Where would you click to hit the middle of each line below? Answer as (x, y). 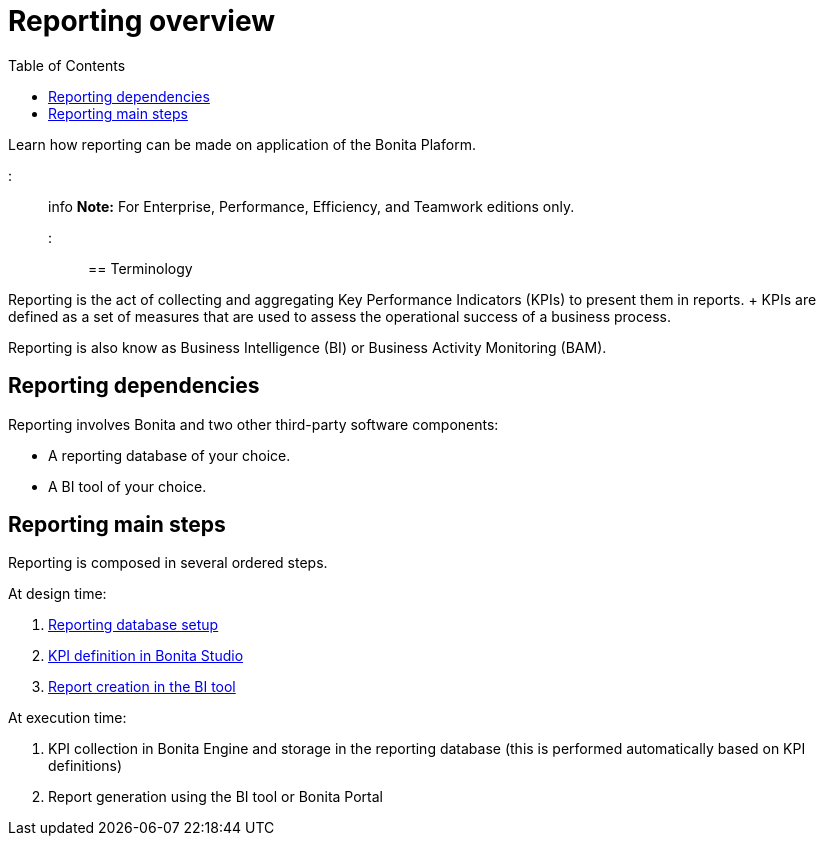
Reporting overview (142, 21)
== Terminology (140, 268)
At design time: (57, 594)
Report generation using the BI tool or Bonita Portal (215, 797)
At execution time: (67, 718)
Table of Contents (67, 65)
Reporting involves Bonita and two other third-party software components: (253, 424)
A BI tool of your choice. (127, 486)
